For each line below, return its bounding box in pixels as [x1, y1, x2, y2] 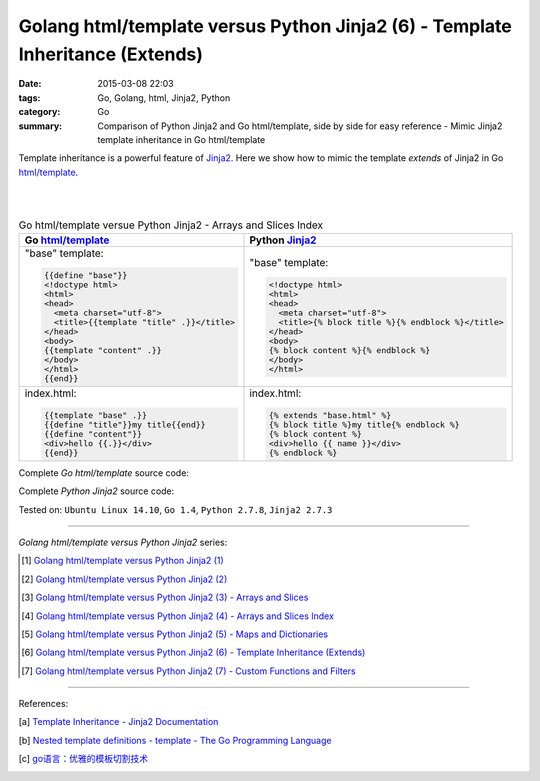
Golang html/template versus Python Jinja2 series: [18, 536, 228, 548]
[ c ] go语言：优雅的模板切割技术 [18, 753, 149, 765]
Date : [18, 78, 42, 90]
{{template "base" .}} [43, 410, 147, 420]
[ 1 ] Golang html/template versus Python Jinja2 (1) [21, 555, 224, 567]
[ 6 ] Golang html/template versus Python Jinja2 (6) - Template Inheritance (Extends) [21, 646, 366, 659]
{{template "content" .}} [43, 345, 162, 356]
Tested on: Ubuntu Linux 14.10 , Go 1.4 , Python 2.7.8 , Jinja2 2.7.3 [18, 503, 333, 515]
